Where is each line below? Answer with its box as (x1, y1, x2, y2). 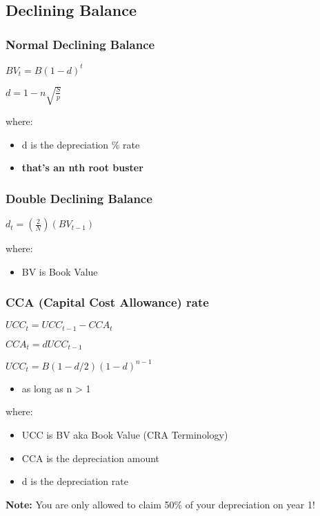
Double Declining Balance (6, 189, 152, 207)
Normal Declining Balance (6, 35, 155, 52)
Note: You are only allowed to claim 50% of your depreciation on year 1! (6, 497, 315, 511)
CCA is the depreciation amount (21, 450, 160, 465)
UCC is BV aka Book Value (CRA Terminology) (21, 428, 228, 442)
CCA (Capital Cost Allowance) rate (6, 294, 209, 311)
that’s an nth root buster (21, 160, 143, 175)
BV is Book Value (21, 264, 98, 278)
